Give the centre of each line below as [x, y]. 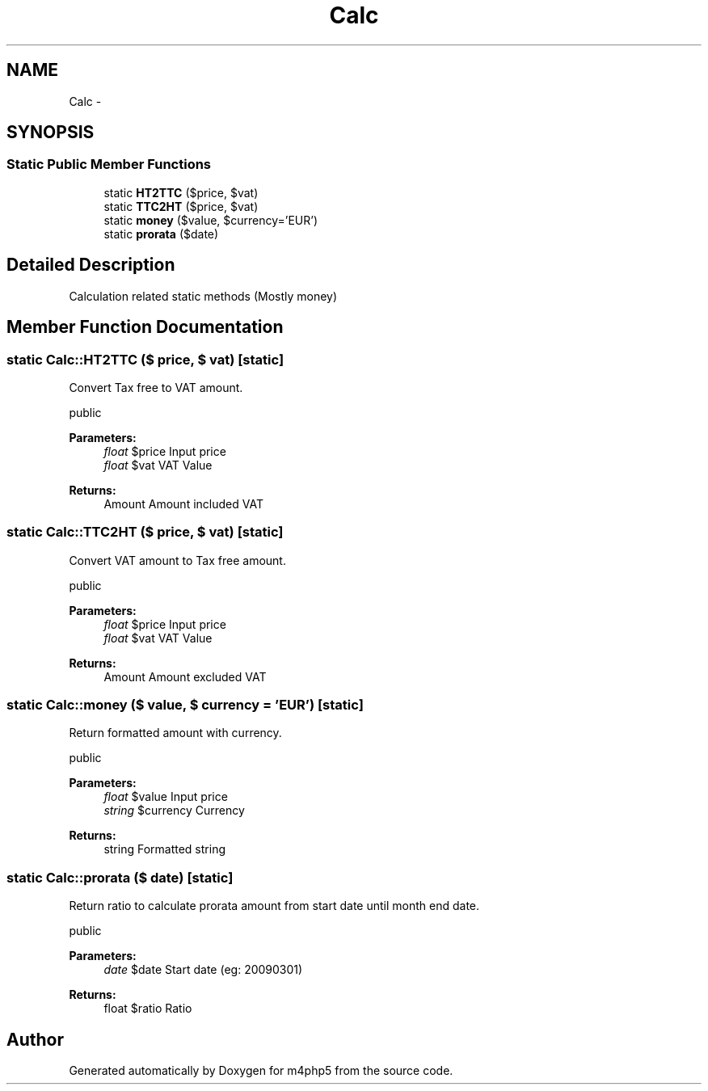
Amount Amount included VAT [183, 503]
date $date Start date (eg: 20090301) [203, 970]
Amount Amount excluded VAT [185, 676]
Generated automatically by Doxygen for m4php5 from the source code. [261, 1070]
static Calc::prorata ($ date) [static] [120, 877]
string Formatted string [164, 849]
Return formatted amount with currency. [175, 733]
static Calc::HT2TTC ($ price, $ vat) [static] [145, 359]
